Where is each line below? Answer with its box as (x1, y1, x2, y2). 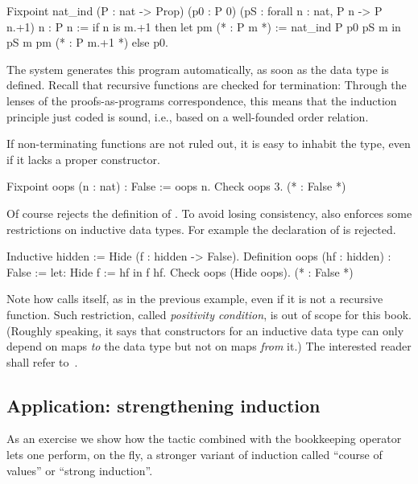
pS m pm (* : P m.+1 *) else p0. (6, 34, 168, 51)
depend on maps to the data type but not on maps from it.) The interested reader (6, 338, 412, 355)
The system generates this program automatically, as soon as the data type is (6, 60, 389, 77)
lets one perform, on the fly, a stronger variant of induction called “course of (6, 446, 383, 463)
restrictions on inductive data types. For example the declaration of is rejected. (6, 220, 396, 237)
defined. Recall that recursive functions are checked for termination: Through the (6, 76, 407, 93)
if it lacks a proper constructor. (6, 150, 160, 167)
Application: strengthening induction (6, 392, 321, 417)
